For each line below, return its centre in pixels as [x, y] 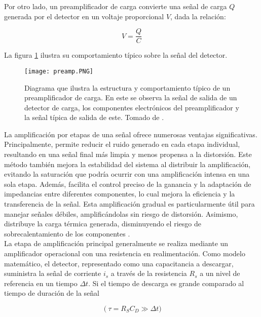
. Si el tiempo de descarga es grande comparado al [166, 283]
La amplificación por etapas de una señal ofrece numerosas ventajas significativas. [131, 134]
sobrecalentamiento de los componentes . [67, 233]
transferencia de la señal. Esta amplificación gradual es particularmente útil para [129, 204]
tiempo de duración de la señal [52, 293]
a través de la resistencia [149, 273]
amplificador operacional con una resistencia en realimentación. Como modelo [125, 253]
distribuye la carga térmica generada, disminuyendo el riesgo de [103, 224]
